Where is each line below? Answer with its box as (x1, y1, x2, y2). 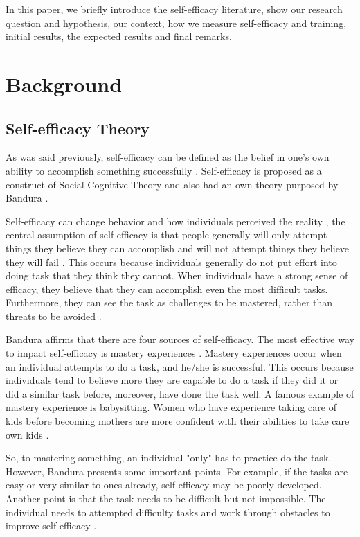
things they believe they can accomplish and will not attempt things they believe (6, 240, 350, 255)
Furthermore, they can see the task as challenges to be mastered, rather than (6, 295, 333, 310)
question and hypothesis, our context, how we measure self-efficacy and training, (6, 15, 347, 30)
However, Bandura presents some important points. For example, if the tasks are (6, 464, 348, 478)
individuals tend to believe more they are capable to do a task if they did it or (6, 373, 339, 387)
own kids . (6, 427, 49, 441)
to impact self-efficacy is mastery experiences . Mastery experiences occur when (6, 346, 342, 360)
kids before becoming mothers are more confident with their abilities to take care (6, 414, 350, 428)
